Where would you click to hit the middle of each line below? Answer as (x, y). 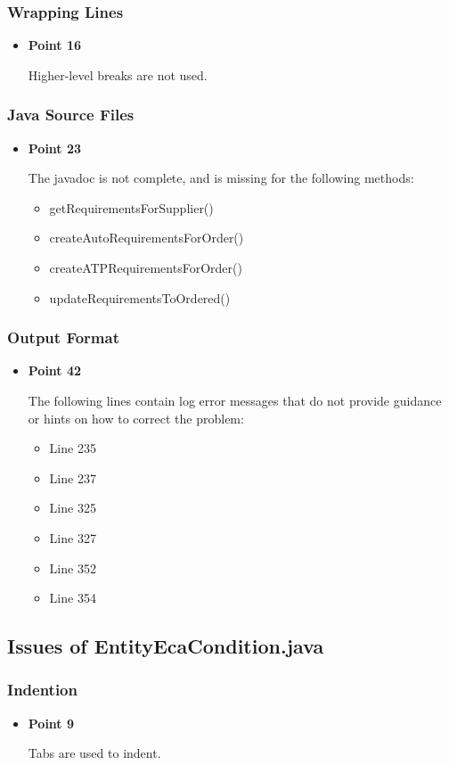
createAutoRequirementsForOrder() (147, 238)
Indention (42, 690)
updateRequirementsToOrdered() (140, 297)
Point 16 (55, 45)
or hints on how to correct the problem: (136, 418)
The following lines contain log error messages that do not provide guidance (235, 400)
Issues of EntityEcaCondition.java (166, 646)
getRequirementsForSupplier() (131, 207)
